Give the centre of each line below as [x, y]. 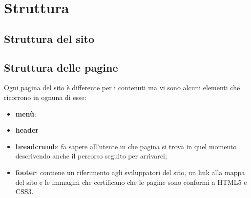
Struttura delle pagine [61, 67]
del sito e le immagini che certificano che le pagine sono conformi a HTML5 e [131, 182]
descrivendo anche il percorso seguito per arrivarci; [91, 156]
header [27, 130]
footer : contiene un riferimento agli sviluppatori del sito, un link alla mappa [130, 172]
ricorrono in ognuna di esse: [45, 97]
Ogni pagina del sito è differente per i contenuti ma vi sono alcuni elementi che [122, 88]
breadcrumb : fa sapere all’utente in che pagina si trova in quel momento [126, 146]
